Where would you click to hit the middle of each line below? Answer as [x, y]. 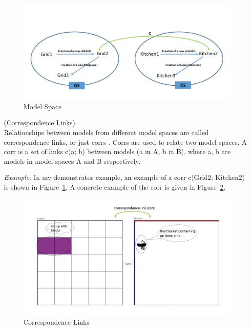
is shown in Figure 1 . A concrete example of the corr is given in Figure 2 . [115, 187]
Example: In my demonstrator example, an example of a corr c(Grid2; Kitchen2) [125, 177]
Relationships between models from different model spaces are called [106, 132]
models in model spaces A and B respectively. [72, 161]
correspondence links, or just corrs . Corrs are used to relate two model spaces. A [125, 142]
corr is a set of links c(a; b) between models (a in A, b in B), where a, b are [117, 151]
